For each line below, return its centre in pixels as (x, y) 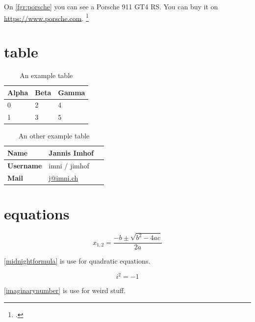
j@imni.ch (64, 177)
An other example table (54, 136)
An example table (46, 75)
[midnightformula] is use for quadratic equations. (77, 261)
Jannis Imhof (71, 152)
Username (25, 165)
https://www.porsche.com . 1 (46, 17)
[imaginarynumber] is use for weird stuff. (65, 290)
